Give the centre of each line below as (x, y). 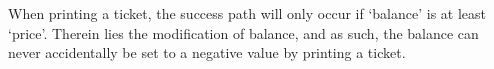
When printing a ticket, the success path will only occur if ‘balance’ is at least (247, 13)
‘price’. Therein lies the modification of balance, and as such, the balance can (243, 32)
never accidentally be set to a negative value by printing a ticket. (207, 52)
